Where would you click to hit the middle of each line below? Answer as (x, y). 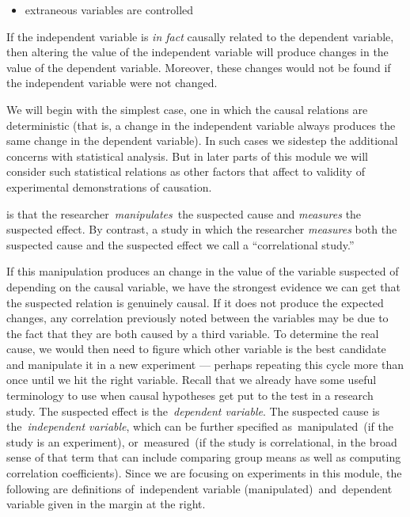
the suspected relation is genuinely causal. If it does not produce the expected (195, 302)
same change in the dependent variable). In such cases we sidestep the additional (202, 141)
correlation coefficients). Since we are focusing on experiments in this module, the (204, 473)
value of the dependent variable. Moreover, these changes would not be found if (199, 67)
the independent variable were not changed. (112, 83)
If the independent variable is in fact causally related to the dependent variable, (200, 36)
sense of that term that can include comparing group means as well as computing (204, 457)
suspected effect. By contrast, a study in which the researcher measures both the (202, 229)
